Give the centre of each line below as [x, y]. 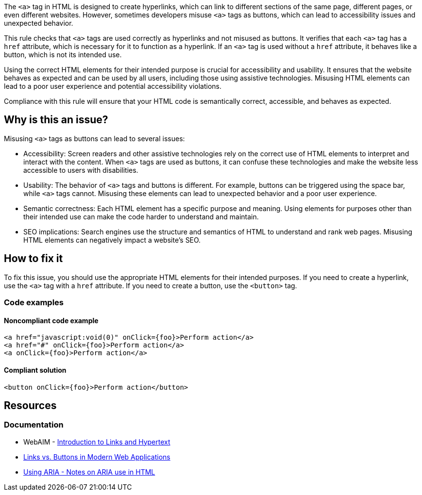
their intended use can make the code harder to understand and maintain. [141, 216]
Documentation [34, 425]
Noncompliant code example [51, 320]
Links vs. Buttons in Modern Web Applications [97, 457]
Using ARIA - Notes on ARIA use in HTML [89, 472]
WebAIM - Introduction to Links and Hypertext [97, 442]
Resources [30, 405]
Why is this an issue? [56, 120]
